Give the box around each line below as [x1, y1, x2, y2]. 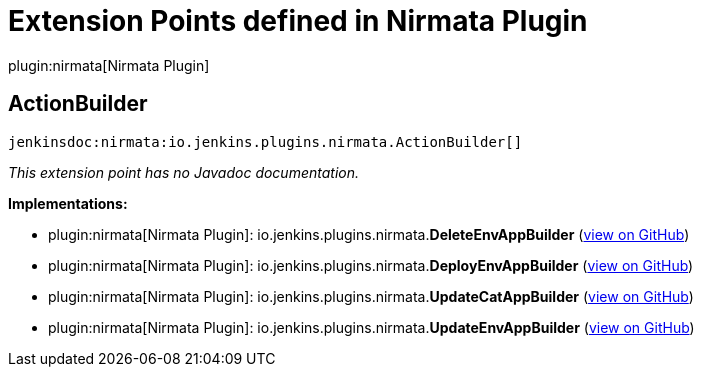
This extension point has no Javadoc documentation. [8, 163, 360, 181]
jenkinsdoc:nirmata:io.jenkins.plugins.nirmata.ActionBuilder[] [8, 133, 523, 150]
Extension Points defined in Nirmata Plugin [8, 4, 588, 38]
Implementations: [8, 194, 128, 212]
